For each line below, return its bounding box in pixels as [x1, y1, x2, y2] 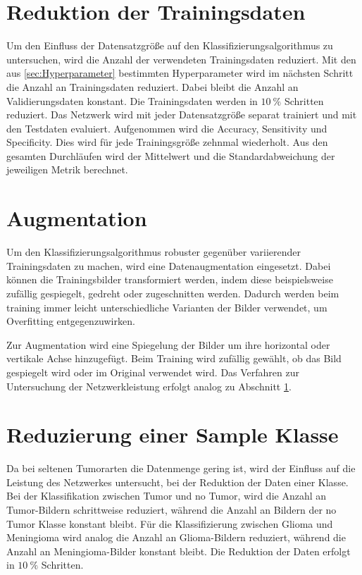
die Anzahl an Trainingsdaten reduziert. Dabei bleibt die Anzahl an [6, 79, 299, 94]
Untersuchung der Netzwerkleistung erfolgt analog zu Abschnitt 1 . [6, 378, 292, 393]
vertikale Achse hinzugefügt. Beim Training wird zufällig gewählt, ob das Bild [6, 351, 342, 366]
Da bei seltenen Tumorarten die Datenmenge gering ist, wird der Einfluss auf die [6, 461, 356, 476]
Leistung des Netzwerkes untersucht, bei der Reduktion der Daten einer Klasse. [6, 474, 349, 489]
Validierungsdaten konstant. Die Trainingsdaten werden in [6, 93, 258, 108]
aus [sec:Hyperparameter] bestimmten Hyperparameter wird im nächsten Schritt [6, 66, 354, 80]
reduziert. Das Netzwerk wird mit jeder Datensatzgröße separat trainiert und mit [6, 107, 357, 122]
